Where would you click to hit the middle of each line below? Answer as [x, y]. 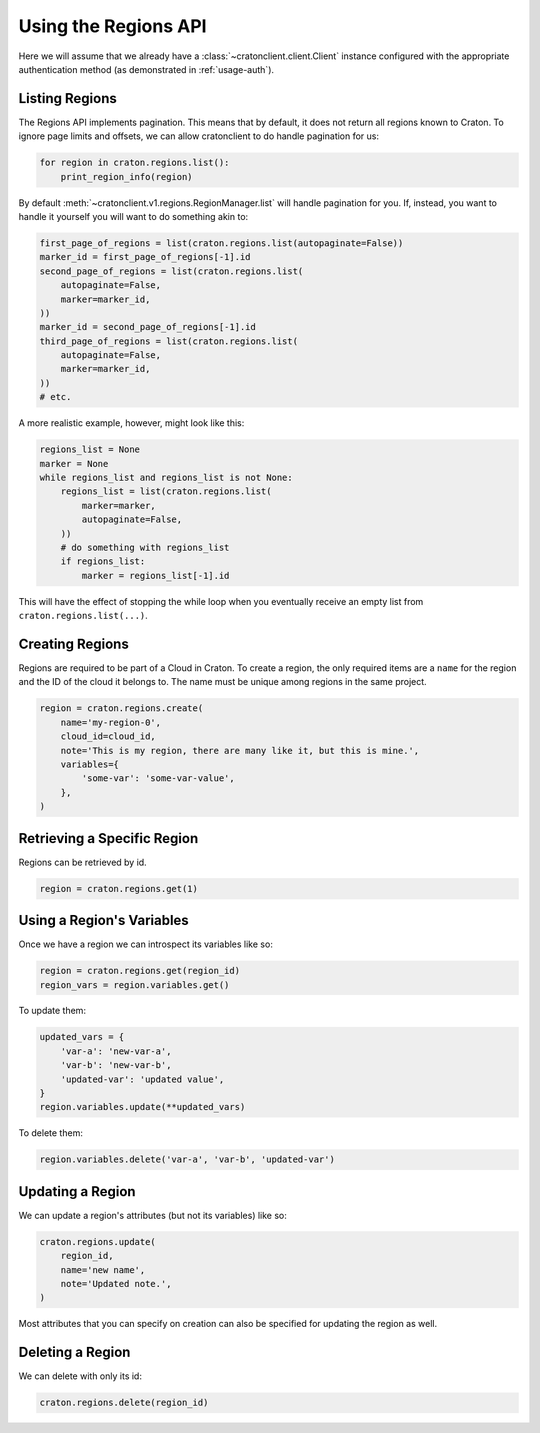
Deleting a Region [74, 1352]
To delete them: [51, 1133]
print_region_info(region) [127, 176]
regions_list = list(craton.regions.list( [166, 491]
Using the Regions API [112, 26]
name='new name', [103, 1269]
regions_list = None [89, 449]
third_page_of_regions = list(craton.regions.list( [169, 341]
